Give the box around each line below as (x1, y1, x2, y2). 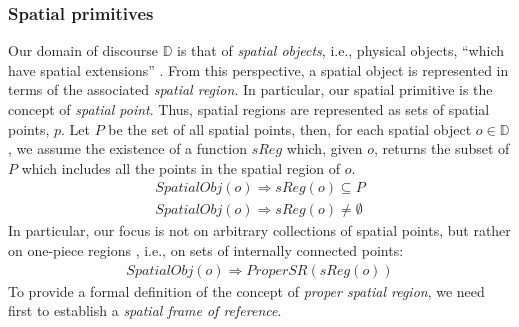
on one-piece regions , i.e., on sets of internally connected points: (8, 240, 404, 261)
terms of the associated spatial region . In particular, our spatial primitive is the (8, 79, 493, 100)
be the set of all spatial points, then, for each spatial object (108, 118, 472, 139)
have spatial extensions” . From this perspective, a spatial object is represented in (8, 59, 509, 80)
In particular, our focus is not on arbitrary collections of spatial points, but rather (8, 220, 511, 241)
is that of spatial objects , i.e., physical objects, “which (177, 40, 504, 61)
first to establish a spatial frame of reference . (8, 300, 282, 321)
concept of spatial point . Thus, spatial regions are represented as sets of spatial (8, 99, 490, 119)
